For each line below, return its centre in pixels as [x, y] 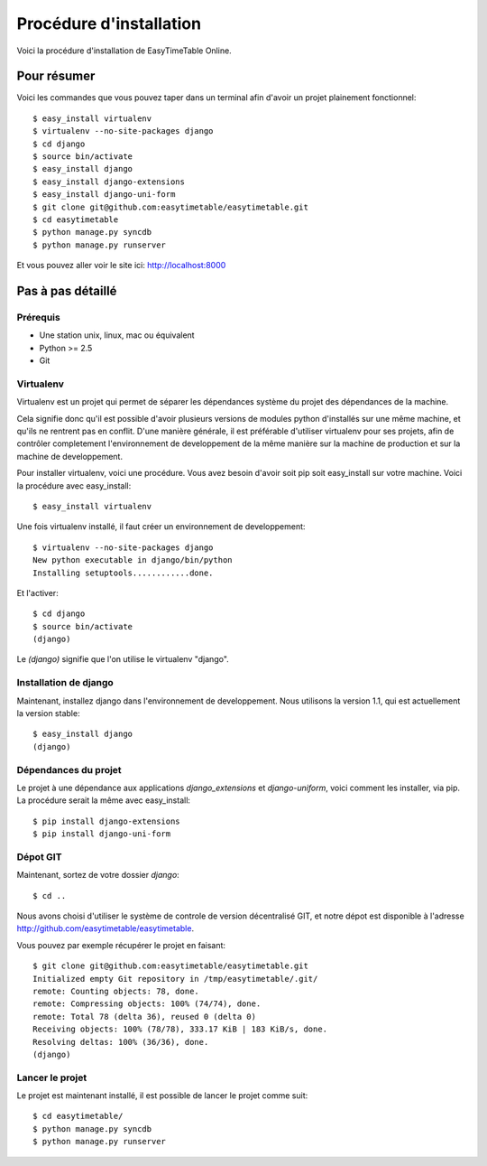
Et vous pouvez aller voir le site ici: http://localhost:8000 [121, 266]
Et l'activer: [37, 592]
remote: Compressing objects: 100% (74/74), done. [147, 1004]
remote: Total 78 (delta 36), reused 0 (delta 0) [145, 1017]
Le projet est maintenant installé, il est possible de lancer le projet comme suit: [162, 1096]
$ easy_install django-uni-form [104, 195]
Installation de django [65, 683]
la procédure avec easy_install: [74, 485]
